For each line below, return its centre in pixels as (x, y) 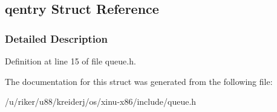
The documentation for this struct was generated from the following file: (139, 81)
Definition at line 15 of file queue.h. (70, 61)
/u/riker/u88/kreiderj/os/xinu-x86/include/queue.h (101, 101)
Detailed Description (56, 38)
